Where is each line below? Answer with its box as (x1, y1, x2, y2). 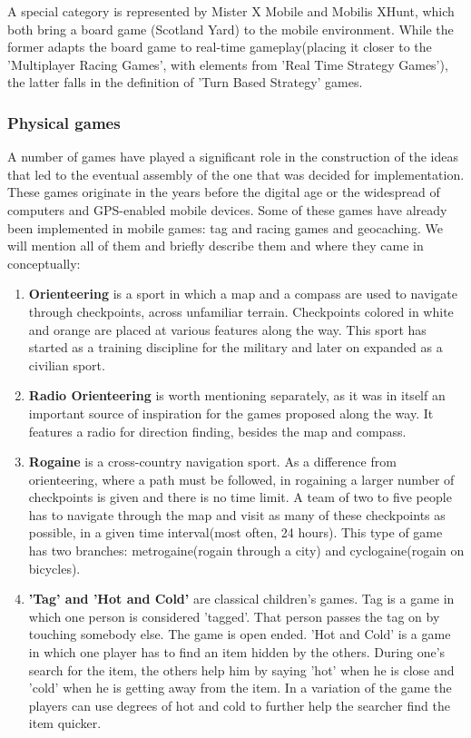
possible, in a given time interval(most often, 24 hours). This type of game (28, 523, 443, 542)
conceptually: (7, 253, 81, 272)
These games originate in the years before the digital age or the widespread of (7, 182, 440, 202)
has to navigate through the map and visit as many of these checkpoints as (28, 505, 446, 524)
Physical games (7, 111, 121, 133)
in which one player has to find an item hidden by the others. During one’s (28, 643, 446, 662)
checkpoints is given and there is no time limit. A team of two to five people (28, 487, 452, 507)
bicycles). (28, 558, 81, 577)
